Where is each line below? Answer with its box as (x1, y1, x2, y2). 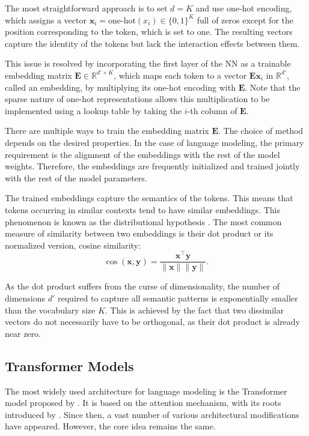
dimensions (5, 292, 46, 304)
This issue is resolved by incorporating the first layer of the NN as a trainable (5, 57, 291, 70)
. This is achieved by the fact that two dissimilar (105, 303, 284, 316)
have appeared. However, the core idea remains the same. (5, 420, 216, 432)
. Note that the (245, 80, 301, 93)
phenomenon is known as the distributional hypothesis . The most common (5, 215, 282, 228)
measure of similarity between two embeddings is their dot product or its (5, 227, 274, 240)
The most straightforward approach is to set (5, 2, 168, 14)
